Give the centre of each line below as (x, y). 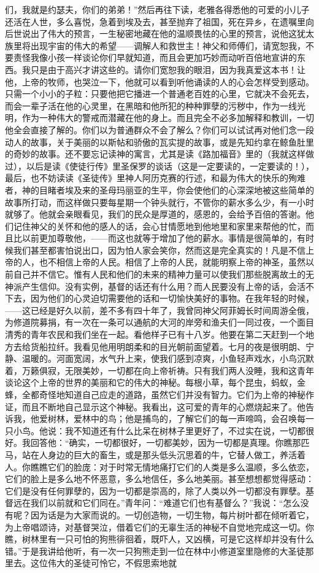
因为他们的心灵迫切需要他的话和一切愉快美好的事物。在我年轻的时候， (172, 298)
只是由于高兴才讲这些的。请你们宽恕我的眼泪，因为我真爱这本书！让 (168, 69)
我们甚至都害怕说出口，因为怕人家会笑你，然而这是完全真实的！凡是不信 (159, 250)
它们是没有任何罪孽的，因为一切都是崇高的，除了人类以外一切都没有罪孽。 (155, 490)
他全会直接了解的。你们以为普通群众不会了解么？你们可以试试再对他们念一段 (159, 129)
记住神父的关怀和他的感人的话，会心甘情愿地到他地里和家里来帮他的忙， (159, 226)
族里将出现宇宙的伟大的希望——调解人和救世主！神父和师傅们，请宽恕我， (155, 45)
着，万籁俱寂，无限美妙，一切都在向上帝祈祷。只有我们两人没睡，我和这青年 (159, 370)
